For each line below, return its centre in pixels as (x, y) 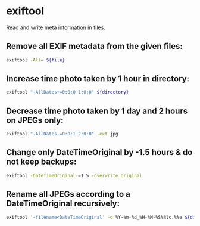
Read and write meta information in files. (56, 27)
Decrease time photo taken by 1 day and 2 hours (97, 111)
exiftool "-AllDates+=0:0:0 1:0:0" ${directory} (68, 92)
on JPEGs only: (35, 120)
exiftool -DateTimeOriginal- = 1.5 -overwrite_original (74, 175)
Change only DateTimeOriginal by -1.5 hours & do (99, 152)
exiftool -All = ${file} (36, 60)
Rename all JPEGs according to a (68, 194)
